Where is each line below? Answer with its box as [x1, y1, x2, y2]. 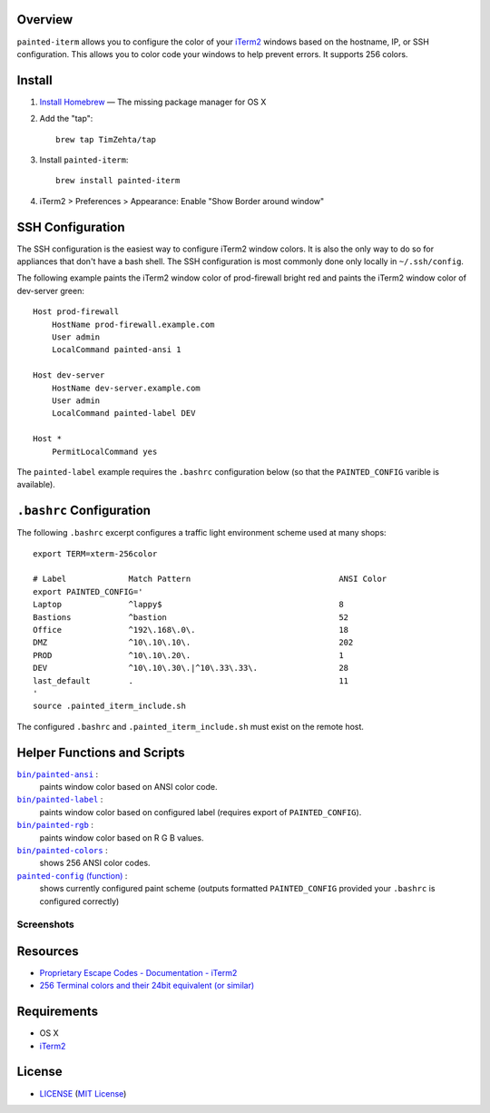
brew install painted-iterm [55, 175, 181, 186]
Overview [16, 12, 73, 27]
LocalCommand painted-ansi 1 [51, 345, 181, 355]
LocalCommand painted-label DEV [51, 409, 196, 419]
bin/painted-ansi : [16, 768, 99, 780]
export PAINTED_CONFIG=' [33, 586, 143, 596]
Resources [16, 943, 79, 959]
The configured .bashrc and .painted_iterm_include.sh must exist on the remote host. [16, 721, 365, 732]
